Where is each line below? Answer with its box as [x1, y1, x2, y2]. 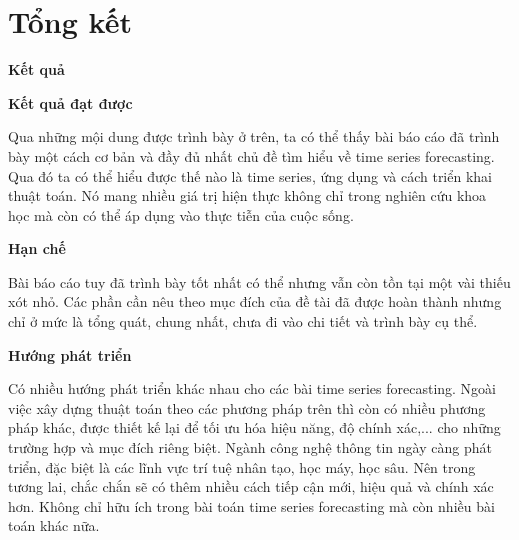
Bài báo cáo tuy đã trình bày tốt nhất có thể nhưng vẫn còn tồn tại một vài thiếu [8, 271, 511, 292]
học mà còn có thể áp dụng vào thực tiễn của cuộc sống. [8, 204, 354, 225]
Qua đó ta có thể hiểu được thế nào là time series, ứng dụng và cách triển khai [8, 165, 492, 186]
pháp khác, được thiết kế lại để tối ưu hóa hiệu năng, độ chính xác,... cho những [8, 417, 501, 438]
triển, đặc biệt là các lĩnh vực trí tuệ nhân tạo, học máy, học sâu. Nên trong [8, 456, 476, 477]
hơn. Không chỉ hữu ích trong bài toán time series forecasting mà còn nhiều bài [8, 495, 495, 516]
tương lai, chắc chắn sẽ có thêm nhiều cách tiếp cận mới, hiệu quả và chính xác [8, 476, 494, 497]
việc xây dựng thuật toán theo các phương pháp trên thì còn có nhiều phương [8, 397, 486, 418]
